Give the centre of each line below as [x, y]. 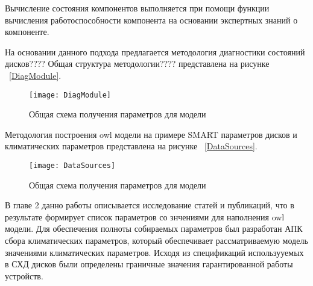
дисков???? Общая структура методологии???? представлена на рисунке [137, 64]
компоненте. [27, 32]
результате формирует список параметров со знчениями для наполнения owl [145, 216]
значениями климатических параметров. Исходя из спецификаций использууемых [154, 252]
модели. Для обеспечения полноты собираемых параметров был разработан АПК [154, 228]
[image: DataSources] [72, 166]
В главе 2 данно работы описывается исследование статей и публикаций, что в [150, 205]
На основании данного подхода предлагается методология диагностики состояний [155, 51]
